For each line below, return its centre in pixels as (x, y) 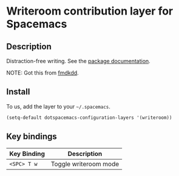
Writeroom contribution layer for (90, 11)
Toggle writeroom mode (85, 164)
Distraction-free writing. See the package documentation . (78, 61)
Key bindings (32, 137)
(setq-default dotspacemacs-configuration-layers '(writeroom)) (89, 117)
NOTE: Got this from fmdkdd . (42, 73)
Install (18, 92)
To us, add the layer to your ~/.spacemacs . (59, 106)
